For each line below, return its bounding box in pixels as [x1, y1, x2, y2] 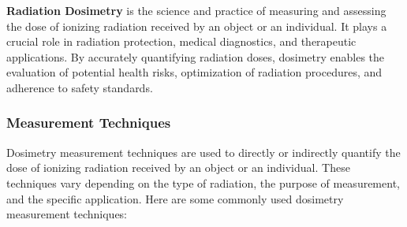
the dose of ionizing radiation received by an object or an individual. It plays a [6, 17, 387, 34]
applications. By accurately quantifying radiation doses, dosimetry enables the [6, 48, 385, 65]
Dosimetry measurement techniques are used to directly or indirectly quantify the [6, 143, 401, 160]
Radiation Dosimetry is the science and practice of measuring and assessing [6, 2, 386, 18]
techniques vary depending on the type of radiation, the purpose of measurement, [6, 174, 400, 191]
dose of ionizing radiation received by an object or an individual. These [6, 159, 350, 176]
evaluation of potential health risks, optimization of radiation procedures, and [6, 64, 383, 80]
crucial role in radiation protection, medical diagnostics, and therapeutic [6, 33, 357, 50]
